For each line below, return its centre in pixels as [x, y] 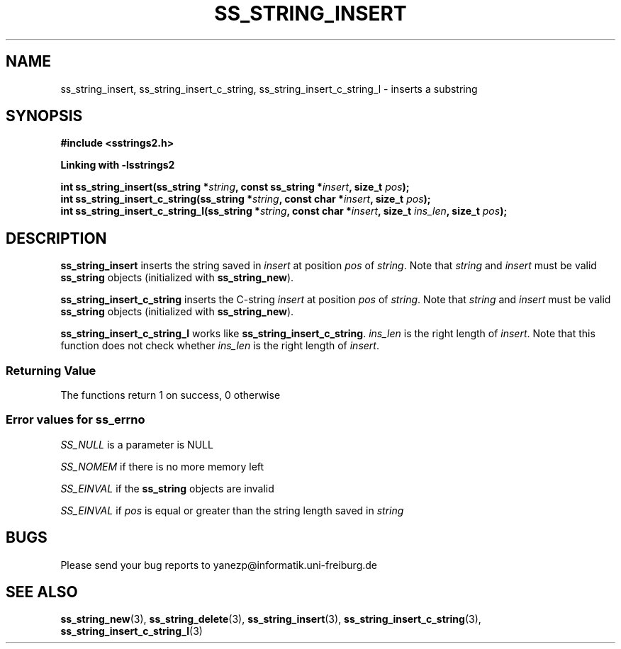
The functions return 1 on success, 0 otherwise [170, 395]
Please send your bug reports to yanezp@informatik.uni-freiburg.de [219, 565]
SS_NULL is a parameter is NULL [137, 444]
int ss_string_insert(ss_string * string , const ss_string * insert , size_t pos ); [235, 187]
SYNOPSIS [44, 116]
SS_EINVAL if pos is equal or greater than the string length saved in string [232, 510]
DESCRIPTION [56, 238]
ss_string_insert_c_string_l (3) [132, 631]
